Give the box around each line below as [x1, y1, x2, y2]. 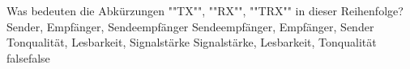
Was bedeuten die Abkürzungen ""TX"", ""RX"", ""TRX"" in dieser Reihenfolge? [6, 2, 404, 18]
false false [6, 49, 50, 66]
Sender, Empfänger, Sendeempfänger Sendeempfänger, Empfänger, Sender [6, 18, 374, 34]
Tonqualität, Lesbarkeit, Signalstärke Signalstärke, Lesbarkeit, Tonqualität [6, 34, 377, 51]
